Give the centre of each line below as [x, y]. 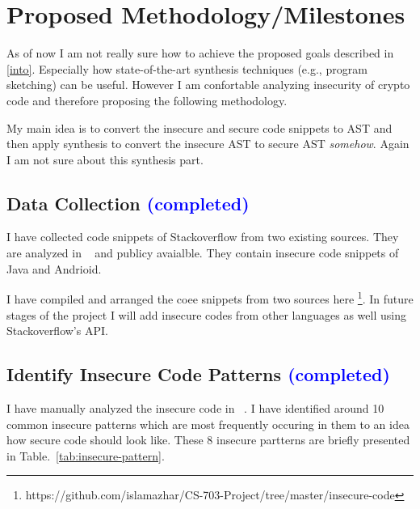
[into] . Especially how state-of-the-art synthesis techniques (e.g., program [187, 68]
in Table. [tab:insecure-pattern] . [86, 455]
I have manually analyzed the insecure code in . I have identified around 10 [195, 407]
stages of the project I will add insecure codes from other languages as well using [206, 314]
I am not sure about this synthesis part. [105, 159]
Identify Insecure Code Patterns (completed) [198, 374]
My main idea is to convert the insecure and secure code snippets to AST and [199, 127]
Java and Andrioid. [54, 268]
